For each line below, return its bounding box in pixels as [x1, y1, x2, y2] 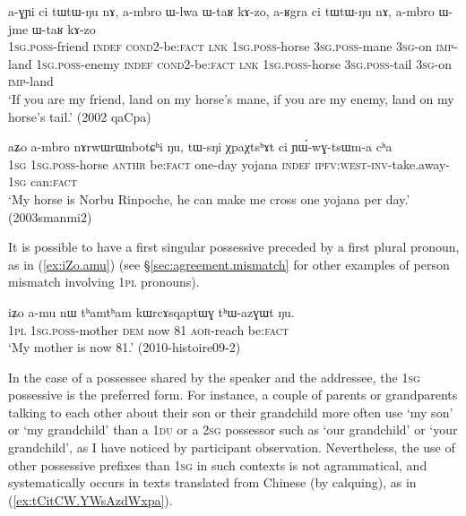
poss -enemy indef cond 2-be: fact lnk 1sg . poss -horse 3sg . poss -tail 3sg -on [57, 54, 453, 73]
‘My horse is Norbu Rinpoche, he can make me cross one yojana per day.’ [8, 189, 410, 208]
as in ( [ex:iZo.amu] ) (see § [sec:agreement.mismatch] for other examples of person [8, 254, 450, 273]
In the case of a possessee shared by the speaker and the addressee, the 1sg [8, 367, 420, 386]
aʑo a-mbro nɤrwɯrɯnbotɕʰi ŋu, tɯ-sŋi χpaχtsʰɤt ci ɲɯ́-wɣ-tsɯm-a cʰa [8, 137, 393, 156]
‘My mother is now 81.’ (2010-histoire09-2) [8, 338, 241, 357]
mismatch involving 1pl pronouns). [8, 272, 200, 291]
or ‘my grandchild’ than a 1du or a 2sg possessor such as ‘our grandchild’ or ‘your [8, 420, 458, 439]
